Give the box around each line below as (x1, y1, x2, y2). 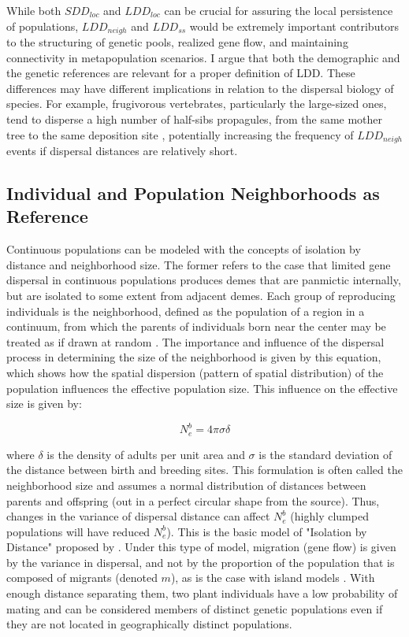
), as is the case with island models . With (170, 569, 375, 586)
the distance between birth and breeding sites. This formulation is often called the (6, 461, 403, 478)
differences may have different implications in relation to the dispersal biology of (6, 80, 394, 96)
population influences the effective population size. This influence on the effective (6, 380, 398, 396)
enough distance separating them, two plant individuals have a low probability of (6, 585, 398, 602)
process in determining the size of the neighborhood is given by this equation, (6, 349, 381, 365)
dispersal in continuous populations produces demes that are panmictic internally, (6, 272, 401, 288)
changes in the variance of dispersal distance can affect (6, 508, 270, 524)
